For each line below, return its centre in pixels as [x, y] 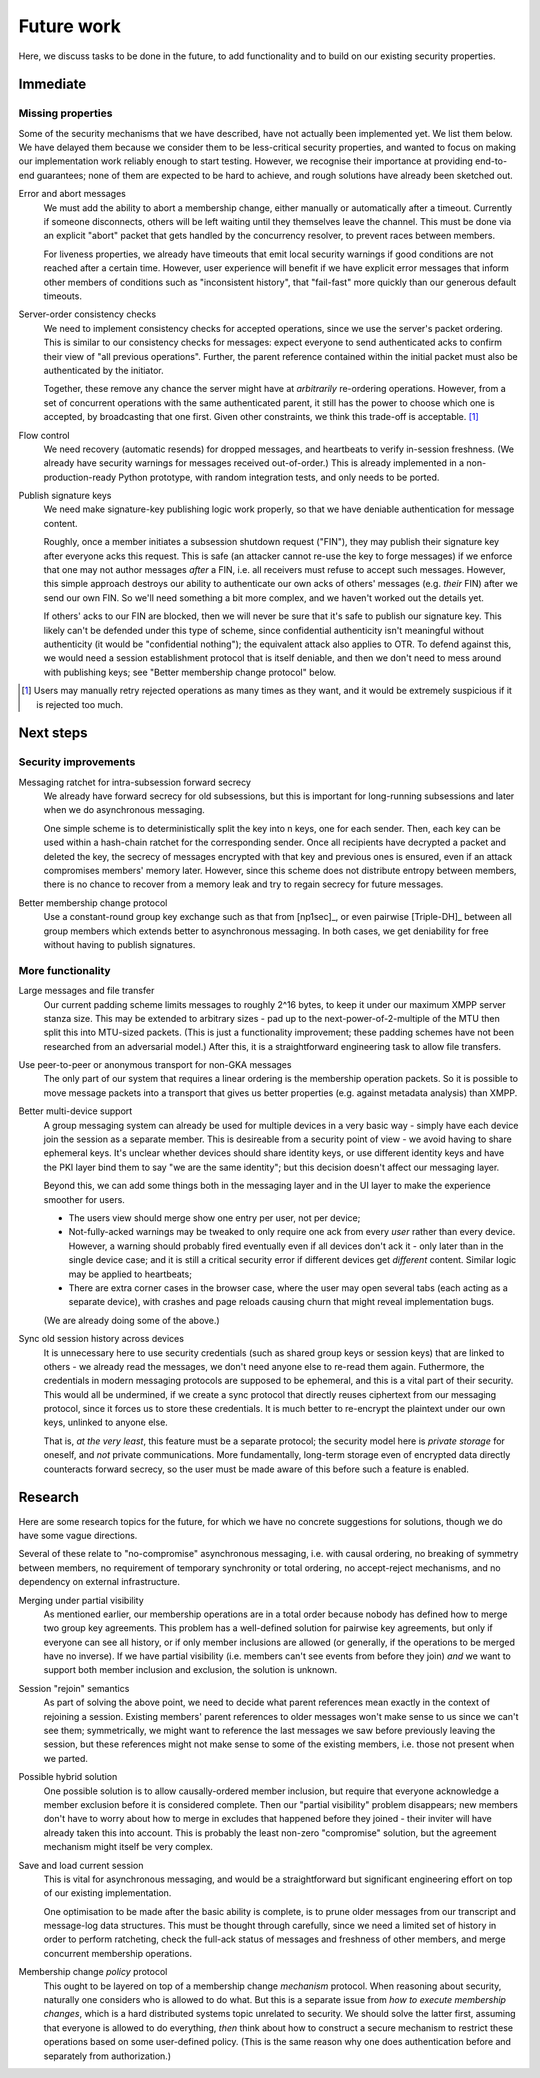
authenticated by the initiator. [103, 370]
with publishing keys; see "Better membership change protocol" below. [190, 672]
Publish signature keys [65, 496]
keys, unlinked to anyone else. [106, 1422]
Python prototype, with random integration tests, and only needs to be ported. [279, 477]
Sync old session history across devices [101, 1339]
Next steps [53, 733]
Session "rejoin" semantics [74, 1688]
